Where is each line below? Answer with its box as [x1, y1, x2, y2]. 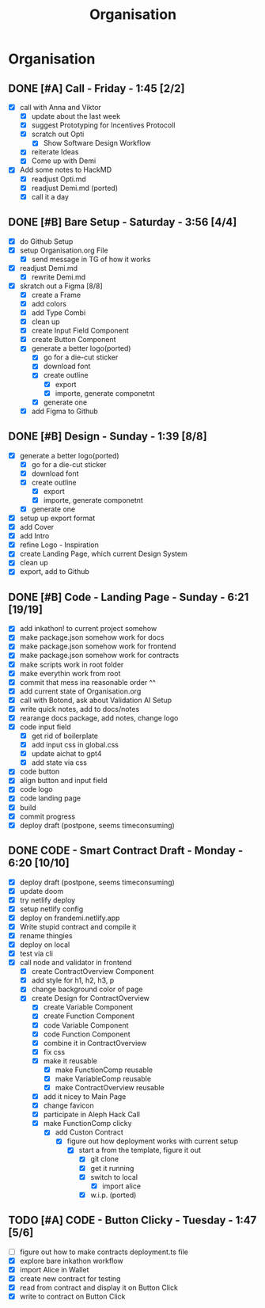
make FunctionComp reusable [55, 1065, 153, 1074]
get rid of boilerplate [31, 731, 99, 740]
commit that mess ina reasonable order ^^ [19, 677, 157, 686]
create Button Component [31, 335, 116, 344]
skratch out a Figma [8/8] [19, 281, 103, 291]
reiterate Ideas [31, 147, 79, 157]
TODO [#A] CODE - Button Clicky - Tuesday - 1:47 [8, 1214, 257, 1227]
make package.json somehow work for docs [19, 633, 165, 642]
